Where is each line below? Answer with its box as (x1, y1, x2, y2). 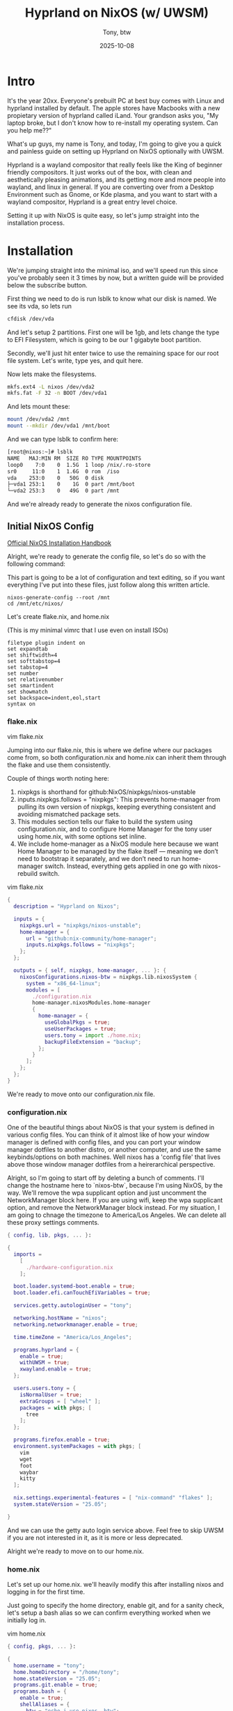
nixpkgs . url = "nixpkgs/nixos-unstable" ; (19, 922, 141, 929)
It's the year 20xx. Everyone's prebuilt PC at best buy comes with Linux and (7, 96, 225, 105)
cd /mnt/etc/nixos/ (7, 600, 64, 607)
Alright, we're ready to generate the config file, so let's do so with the (7, 552, 207, 560)
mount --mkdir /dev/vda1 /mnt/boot (7, 422, 111, 430)
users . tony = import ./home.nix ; (44, 1031, 141, 1039)
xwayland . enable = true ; (19, 1366, 92, 1373)
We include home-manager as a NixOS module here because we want (17, 839, 219, 849)
